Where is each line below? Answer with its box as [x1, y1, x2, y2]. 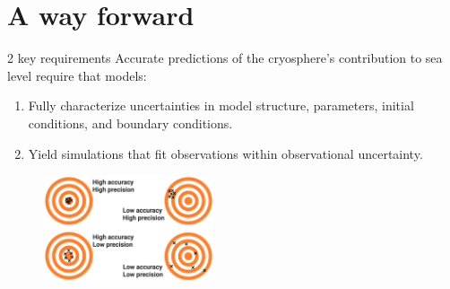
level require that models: [7, 66, 147, 84]
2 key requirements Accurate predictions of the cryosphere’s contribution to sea [7, 48, 443, 67]
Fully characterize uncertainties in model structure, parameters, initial [28, 96, 414, 115]
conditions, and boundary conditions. [28, 113, 233, 132]
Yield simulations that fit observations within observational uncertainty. [28, 144, 423, 162]
